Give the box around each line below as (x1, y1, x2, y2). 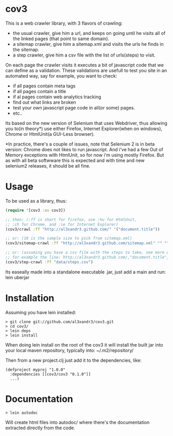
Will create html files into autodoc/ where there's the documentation (5, 419, 150, 425)
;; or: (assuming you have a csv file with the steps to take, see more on (5, 250, 171, 255)
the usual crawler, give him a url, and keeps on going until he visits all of (12, 30, 166, 36)
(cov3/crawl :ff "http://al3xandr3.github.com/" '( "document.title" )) (5, 227, 160, 232)
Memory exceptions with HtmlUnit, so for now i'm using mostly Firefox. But (5, 152, 164, 158)
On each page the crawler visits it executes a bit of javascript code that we (5, 62, 164, 68)
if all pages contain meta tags (12, 83, 76, 89)
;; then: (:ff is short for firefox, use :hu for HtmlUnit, (5, 217, 137, 222)
